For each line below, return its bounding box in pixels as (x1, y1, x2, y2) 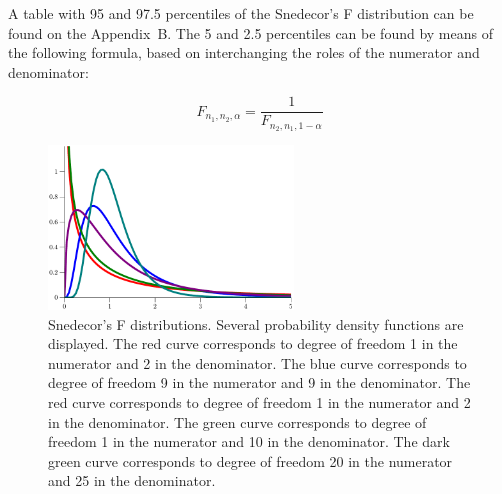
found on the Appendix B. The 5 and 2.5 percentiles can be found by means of (8, 22, 493, 43)
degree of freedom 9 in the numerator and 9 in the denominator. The (48, 372, 471, 393)
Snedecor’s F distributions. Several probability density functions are (48, 313, 464, 334)
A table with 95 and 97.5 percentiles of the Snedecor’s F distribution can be (8, 3, 474, 23)
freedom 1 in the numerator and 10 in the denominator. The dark (48, 431, 450, 452)
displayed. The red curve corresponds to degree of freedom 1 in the (48, 333, 458, 354)
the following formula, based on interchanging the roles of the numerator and (8, 42, 480, 63)
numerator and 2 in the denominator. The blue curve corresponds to (48, 352, 467, 373)
